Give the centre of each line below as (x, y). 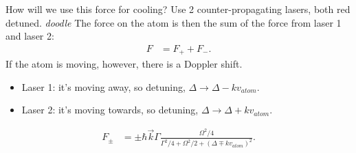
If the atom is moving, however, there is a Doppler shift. (124, 64)
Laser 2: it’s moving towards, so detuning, (110, 110)
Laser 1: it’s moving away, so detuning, (103, 86)
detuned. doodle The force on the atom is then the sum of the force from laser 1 (174, 22)
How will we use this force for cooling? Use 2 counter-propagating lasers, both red (178, 9)
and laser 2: (30, 36)
